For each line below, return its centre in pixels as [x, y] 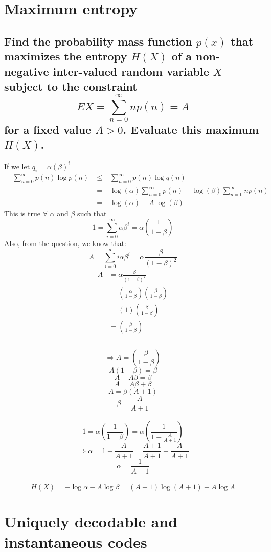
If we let [17, 166]
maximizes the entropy [66, 56]
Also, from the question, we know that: [65, 243]
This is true [22, 213]
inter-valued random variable [131, 71]
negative [27, 71]
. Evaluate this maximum [191, 129]
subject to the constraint [71, 86]
